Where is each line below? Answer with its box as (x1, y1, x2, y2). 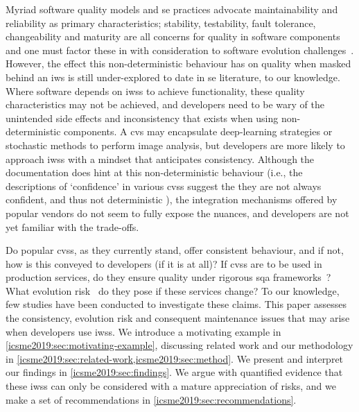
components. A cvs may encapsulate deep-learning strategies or (64, 124, 333, 139)
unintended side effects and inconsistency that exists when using (6, 110, 279, 125)
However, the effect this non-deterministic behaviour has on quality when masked (6, 56, 351, 71)
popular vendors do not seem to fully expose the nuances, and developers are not (6, 205, 349, 220)
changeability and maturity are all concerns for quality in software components (6, 29, 340, 44)
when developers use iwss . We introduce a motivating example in (6, 324, 281, 338)
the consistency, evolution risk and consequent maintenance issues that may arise (6, 311, 350, 325)
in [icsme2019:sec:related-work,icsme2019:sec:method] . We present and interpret (6, 351, 344, 366)
